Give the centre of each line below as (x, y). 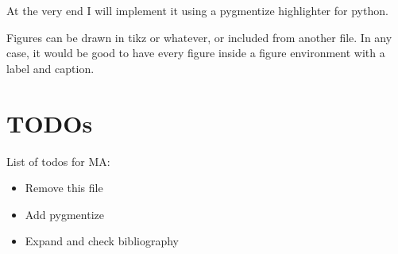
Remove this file (64, 188)
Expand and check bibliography (102, 241)
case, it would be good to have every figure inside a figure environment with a (196, 53)
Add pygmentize (64, 214)
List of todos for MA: (58, 161)
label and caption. (50, 68)
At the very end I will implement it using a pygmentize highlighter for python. (197, 10)
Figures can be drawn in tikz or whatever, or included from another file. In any (199, 37)
